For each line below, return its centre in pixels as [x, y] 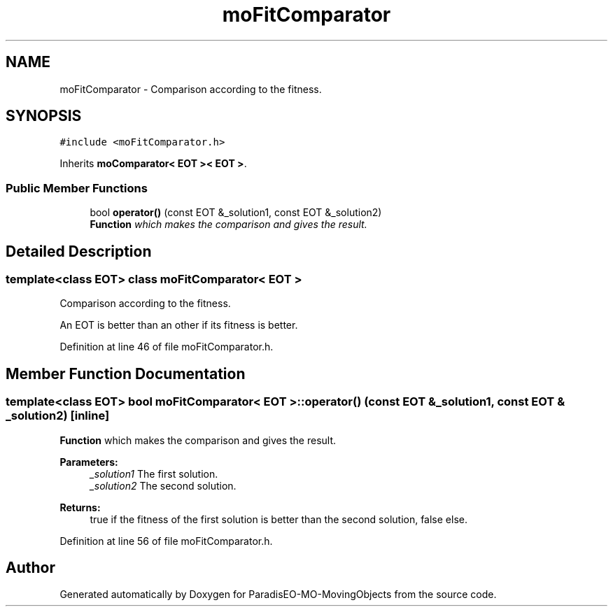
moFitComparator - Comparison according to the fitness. [191, 89]
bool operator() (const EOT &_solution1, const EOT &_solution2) [236, 213]
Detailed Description [79, 251]
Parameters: [89, 462]
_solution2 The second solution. [163, 485]
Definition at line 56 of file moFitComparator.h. [166, 541]
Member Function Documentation [126, 373]
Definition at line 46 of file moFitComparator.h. [167, 347]
